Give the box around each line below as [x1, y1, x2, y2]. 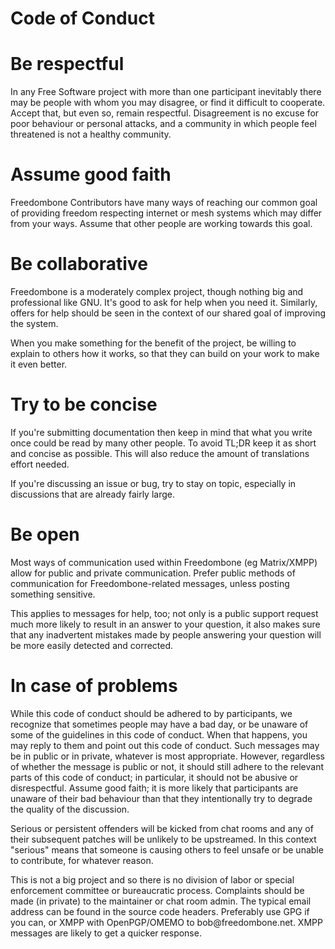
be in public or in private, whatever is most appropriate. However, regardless [10, 750, 325, 762]
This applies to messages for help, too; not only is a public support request [10, 607, 319, 619]
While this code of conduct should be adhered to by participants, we [10, 707, 293, 719]
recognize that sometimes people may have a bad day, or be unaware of [10, 718, 309, 730]
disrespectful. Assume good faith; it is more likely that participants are [10, 782, 299, 794]
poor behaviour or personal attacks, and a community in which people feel [10, 118, 317, 130]
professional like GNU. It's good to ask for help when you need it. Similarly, [10, 297, 318, 308]
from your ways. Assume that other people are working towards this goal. [10, 218, 313, 230]
